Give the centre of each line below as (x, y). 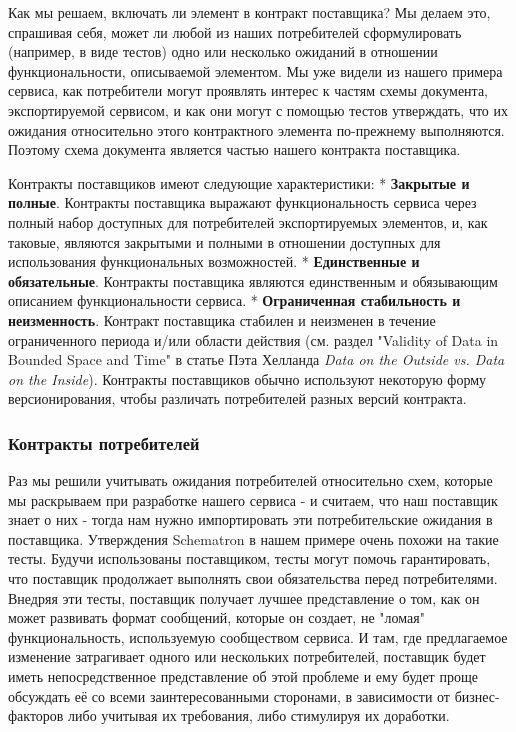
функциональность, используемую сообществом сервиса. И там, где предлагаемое (258, 636)
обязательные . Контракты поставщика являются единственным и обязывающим (253, 280)
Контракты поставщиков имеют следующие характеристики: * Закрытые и (239, 182)
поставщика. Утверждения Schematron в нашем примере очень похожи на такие (253, 538)
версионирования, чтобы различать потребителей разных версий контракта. (237, 398)
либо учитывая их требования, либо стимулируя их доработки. (259, 715)
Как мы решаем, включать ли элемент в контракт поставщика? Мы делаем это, (249, 12)
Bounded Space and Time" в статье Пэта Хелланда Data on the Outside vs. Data (256, 359)
